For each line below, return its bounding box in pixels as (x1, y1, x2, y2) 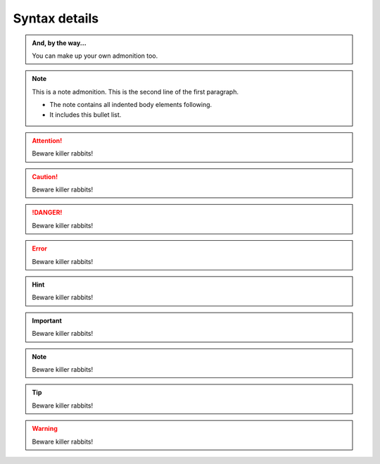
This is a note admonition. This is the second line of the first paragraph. (32, 87, 239, 96)
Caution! (32, 173, 58, 181)
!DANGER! (32, 208, 63, 217)
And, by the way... (32, 39, 87, 47)
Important (32, 316, 63, 325)
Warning (32, 425, 58, 433)
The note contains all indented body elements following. (49, 101, 213, 109)
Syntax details (13, 11, 99, 26)
